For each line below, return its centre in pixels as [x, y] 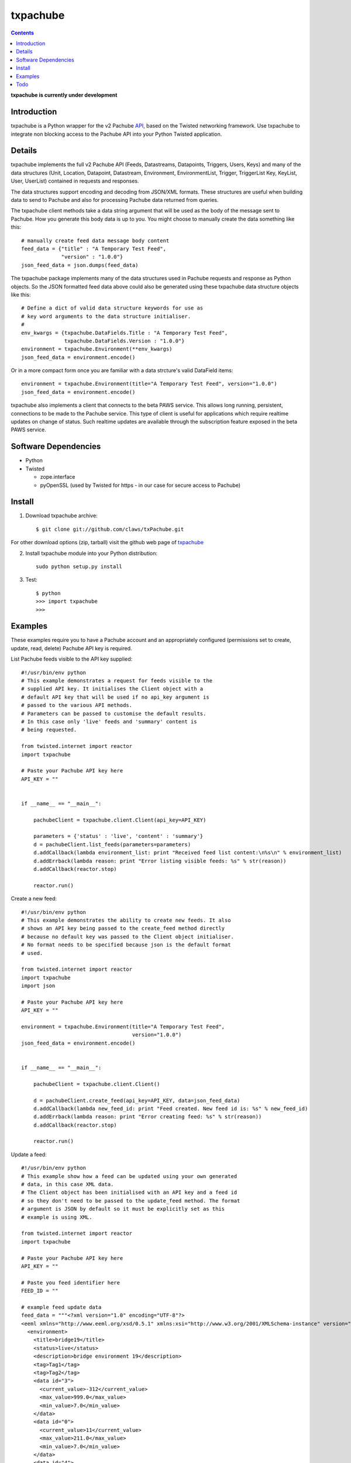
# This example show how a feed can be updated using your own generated [129, 1176]
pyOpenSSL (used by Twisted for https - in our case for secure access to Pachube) [140, 485]
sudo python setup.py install [79, 566]
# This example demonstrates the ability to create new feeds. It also [126, 920]
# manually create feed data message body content [95, 241]
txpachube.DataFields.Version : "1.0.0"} [125, 341]
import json [38, 986]
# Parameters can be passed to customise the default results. [114, 713]
